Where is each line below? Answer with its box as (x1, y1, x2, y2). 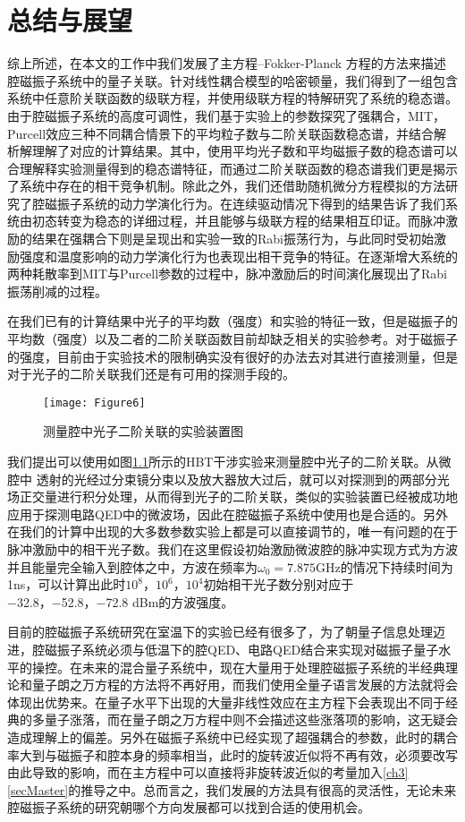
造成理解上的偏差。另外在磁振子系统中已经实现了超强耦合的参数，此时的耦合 (7, 727, 458, 746)
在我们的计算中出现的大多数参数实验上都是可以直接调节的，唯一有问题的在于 (7, 522, 458, 541)
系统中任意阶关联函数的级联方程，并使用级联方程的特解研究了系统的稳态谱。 (7, 89, 458, 107)
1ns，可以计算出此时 (7, 575, 126, 594)
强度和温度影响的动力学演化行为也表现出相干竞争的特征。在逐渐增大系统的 (19, 246, 458, 265)
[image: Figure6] (43, 396, 146, 409)
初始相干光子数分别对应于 (203, 575, 354, 594)
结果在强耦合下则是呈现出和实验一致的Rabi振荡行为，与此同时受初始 (31, 229, 434, 248)
